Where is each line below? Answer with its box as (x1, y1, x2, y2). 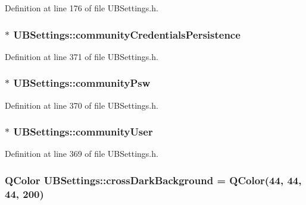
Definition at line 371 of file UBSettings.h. (5, 50, 158, 62)
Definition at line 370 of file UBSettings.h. (5, 99, 158, 111)
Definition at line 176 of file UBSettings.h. (5, 2, 158, 14)
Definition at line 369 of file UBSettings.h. (5, 147, 158, 160)
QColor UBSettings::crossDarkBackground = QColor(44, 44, (5, 172, 302, 187)
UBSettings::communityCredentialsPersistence (13, 27, 241, 42)
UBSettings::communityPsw (13, 75, 151, 90)
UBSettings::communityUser (13, 124, 153, 139)
